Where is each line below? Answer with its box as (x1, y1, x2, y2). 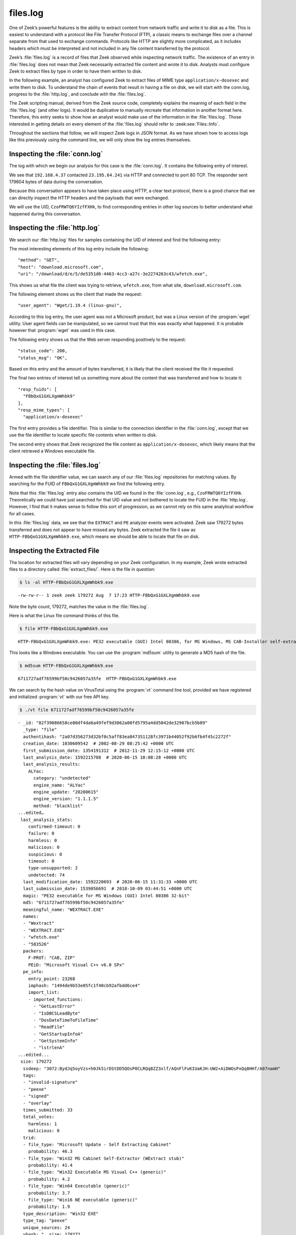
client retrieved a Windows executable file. (9, 448, 96, 454)
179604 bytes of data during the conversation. (9, 179, 104, 185)
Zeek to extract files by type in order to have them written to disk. (9, 68, 143, 74)
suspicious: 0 (28, 851, 63, 857)
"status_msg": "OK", (18, 355, 68, 361)
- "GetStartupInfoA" (33, 1031, 83, 1037)
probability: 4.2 (28, 1176, 70, 1182)
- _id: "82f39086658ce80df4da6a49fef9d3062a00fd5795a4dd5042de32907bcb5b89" (18, 720, 208, 726)
